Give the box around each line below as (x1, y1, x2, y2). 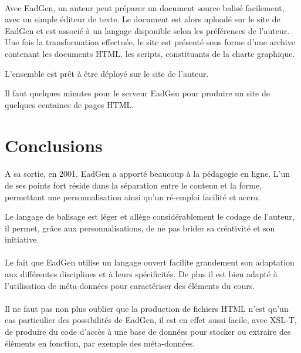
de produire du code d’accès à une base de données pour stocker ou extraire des (5, 325, 291, 338)
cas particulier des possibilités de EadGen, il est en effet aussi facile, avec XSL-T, (5, 314, 297, 326)
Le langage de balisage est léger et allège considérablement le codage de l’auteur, (5, 210, 295, 223)
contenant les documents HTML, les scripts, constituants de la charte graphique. (5, 47, 295, 59)
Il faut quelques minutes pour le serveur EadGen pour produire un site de (5, 87, 270, 99)
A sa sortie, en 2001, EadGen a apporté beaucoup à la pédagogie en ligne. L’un (5, 167, 290, 180)
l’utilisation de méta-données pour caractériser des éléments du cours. (5, 279, 255, 291)
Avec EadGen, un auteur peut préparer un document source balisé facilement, (5, 1, 285, 14)
